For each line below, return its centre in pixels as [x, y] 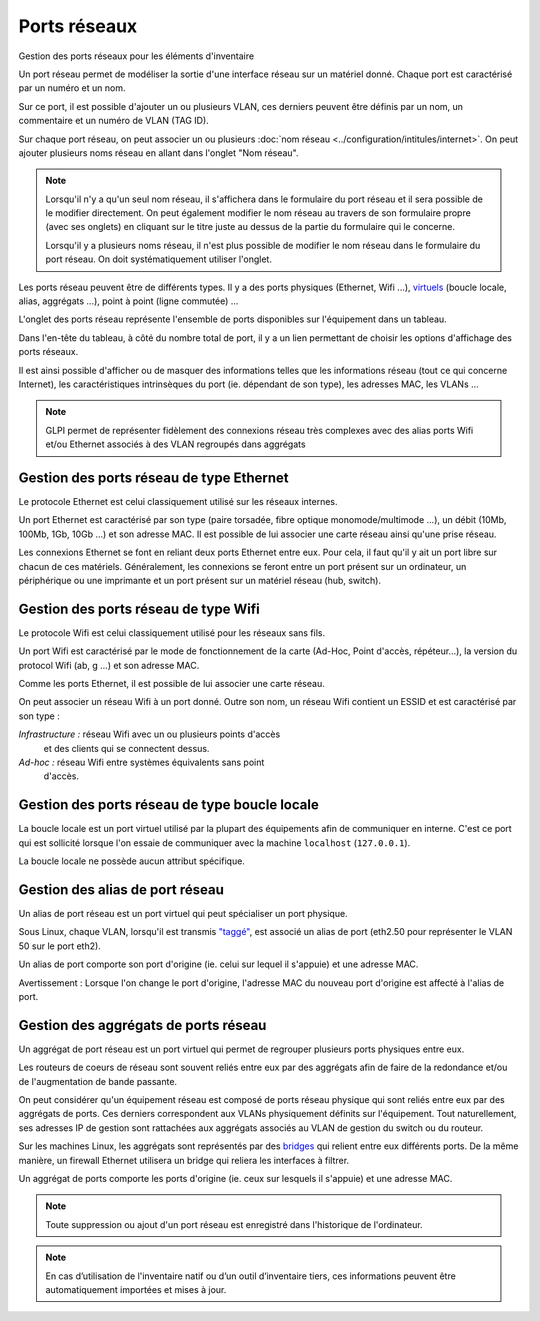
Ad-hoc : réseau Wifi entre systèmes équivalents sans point [141, 762]
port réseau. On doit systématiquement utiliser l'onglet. [158, 259]
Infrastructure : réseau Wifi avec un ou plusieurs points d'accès [149, 734]
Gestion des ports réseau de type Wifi [139, 608]
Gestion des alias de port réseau [121, 889]
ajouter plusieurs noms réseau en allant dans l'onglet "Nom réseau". [158, 152]
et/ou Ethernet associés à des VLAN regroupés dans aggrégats [175, 444]
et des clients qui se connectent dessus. [126, 748]
